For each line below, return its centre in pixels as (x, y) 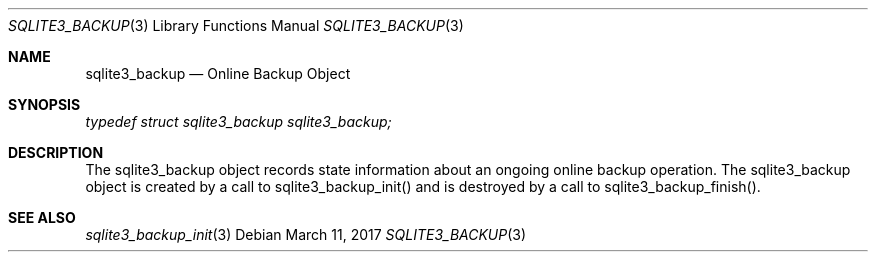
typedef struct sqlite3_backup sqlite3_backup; (238, 121)
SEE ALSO (42, 217)
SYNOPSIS (44, 104)
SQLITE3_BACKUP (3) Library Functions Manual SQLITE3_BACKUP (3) (236, 25)
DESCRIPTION (56, 152)
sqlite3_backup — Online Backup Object (218, 73)
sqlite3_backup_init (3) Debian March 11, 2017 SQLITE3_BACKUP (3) (306, 234)
